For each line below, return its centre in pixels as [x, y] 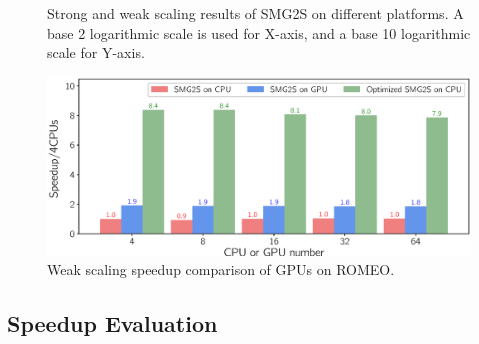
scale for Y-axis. [96, 52]
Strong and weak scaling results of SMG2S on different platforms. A [255, 13]
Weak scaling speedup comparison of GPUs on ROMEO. [221, 269]
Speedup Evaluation [112, 323]
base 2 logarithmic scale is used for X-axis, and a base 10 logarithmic [259, 32]
